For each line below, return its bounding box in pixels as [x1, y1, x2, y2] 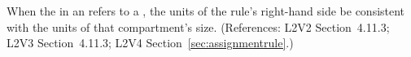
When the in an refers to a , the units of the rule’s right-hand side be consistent [7, 2, 405, 19]
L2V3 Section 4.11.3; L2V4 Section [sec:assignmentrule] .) [7, 34, 294, 51]
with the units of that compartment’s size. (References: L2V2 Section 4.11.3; [7, 18, 390, 35]
